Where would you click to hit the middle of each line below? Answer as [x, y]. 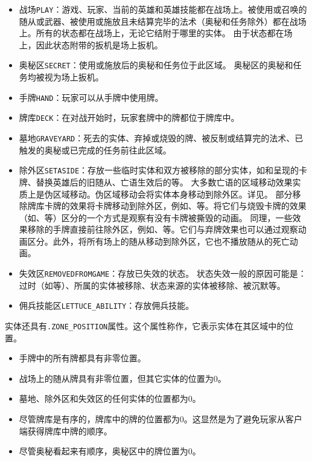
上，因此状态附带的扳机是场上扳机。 [91, 44]
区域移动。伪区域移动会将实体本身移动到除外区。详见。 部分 [173, 194]
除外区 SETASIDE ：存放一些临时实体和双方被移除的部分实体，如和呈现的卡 [163, 170]
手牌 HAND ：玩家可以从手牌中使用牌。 [91, 97]
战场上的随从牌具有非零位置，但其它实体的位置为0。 [123, 378]
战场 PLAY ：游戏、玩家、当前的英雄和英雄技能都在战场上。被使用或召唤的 [163, 9]
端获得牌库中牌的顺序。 [65, 430]
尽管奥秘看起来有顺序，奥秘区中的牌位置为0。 [110, 451]
